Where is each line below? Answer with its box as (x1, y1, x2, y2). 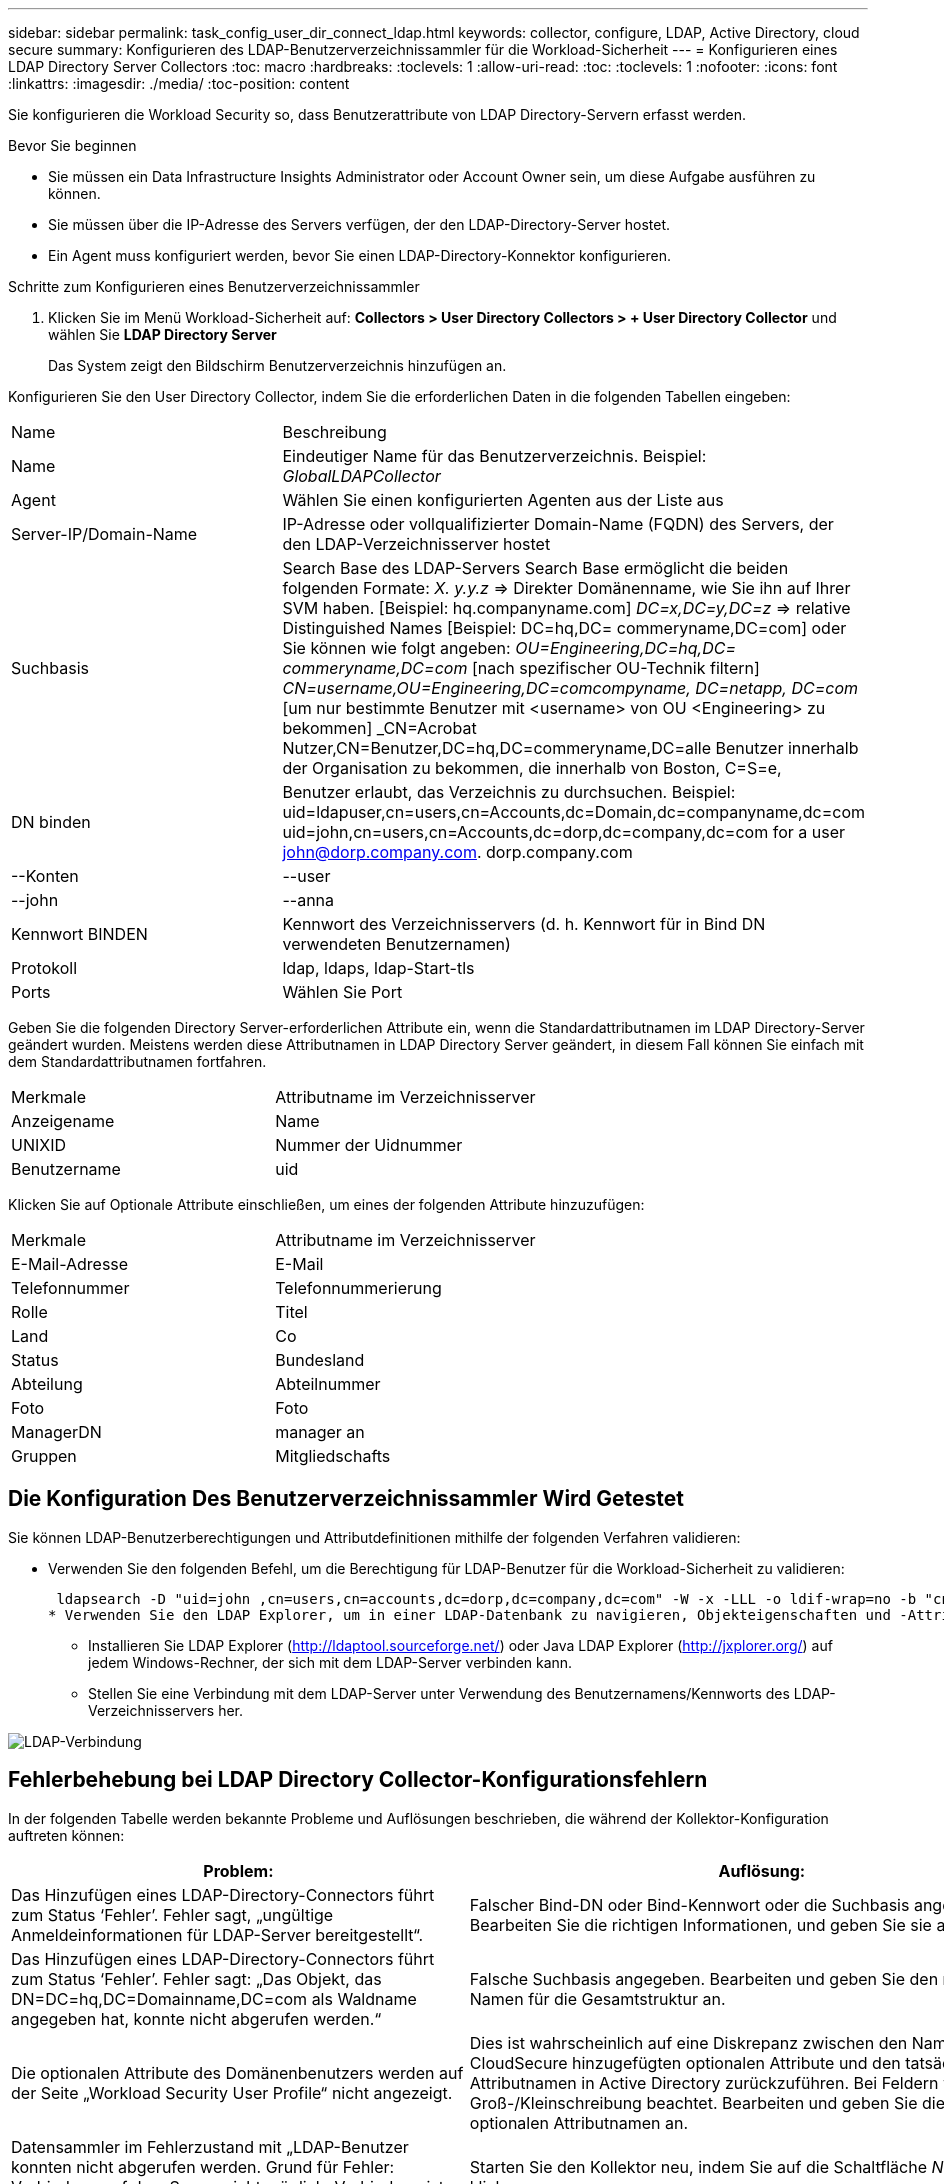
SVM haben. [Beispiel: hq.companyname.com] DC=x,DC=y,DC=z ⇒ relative (282, 598, 851, 618)
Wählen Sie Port (282, 982, 403, 1002)
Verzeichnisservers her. (88, 1701, 244, 1719)
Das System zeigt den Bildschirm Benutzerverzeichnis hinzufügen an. (48, 357, 507, 374)
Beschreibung (282, 422, 387, 442)
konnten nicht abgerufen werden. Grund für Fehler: (11, 2156, 395, 2177)
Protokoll (11, 958, 78, 978)
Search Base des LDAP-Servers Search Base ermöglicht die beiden (282, 558, 789, 578)
